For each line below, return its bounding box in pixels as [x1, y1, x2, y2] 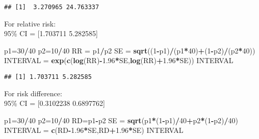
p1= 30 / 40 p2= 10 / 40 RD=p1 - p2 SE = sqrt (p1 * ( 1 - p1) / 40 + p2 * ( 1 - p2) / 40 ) [4, 115, 239, 125]
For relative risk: [4, 18, 56, 29]
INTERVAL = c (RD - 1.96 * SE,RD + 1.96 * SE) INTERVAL [4, 125, 184, 135]
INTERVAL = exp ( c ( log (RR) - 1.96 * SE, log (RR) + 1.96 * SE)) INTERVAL [4, 55, 234, 66]
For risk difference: [4, 88, 62, 98]
